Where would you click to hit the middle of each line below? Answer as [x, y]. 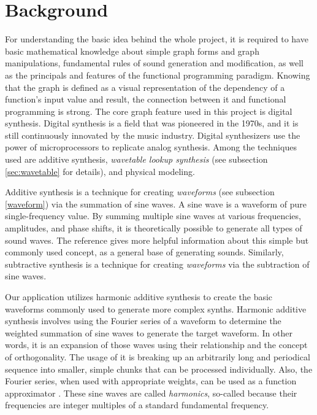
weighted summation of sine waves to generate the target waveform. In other [149, 332]
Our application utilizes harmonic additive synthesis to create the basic [139, 297]
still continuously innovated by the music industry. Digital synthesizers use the [153, 135]
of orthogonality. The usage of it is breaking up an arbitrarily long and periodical [158, 356]
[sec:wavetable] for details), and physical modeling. [100, 171]
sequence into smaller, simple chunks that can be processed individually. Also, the [159, 369]
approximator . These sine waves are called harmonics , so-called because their [151, 393]
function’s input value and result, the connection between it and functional [146, 99]
